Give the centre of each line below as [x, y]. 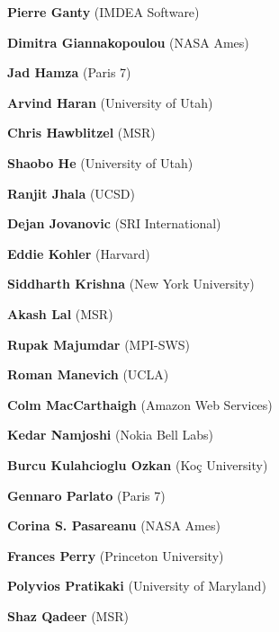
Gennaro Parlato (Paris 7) [86, 495]
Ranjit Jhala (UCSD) [71, 193]
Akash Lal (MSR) [60, 313]
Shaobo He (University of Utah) [100, 162]
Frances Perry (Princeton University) [116, 555]
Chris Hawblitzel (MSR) [81, 133]
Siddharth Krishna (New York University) [131, 284]
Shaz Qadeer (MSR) [68, 615]
